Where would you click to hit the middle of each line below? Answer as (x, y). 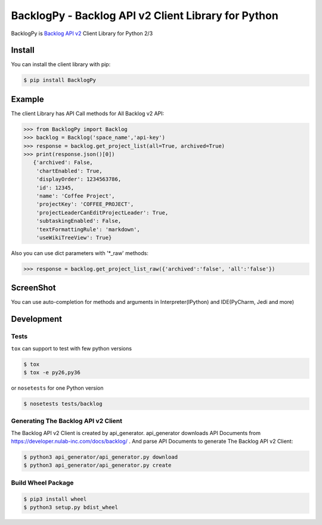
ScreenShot (33, 288)
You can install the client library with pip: (61, 64)
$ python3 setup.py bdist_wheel (71, 507)
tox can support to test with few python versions (72, 348)
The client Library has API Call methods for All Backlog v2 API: (88, 113)
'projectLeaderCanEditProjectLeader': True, (102, 212)
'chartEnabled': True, (69, 171)
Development (37, 319)
